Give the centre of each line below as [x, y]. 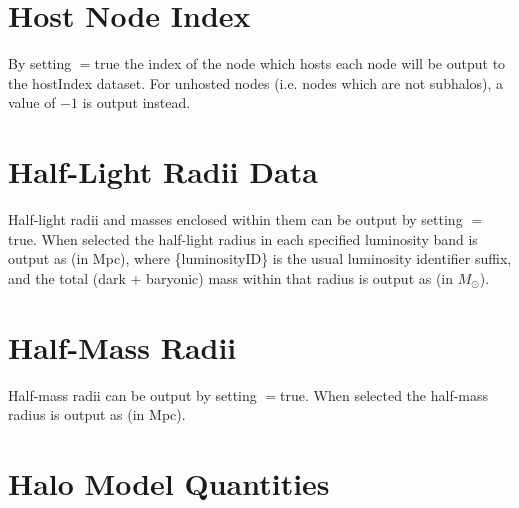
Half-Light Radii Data [163, 171]
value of [32, 102]
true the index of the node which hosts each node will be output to [300, 63]
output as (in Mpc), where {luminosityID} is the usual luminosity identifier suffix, [260, 258]
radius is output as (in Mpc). [97, 414]
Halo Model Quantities [169, 482]
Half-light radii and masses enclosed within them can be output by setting [235, 219]
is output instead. [136, 102]
